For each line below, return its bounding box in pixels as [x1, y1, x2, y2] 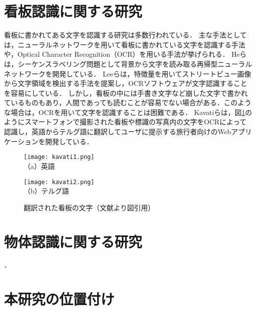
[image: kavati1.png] [24, 154, 95, 161]
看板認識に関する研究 [4, 1, 143, 21]
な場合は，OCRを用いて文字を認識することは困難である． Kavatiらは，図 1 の [4, 107, 252, 117]
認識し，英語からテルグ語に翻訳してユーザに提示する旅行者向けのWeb [4, 126, 231, 137]
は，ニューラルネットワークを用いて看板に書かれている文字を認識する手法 [4, 39, 246, 49]
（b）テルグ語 [24, 186, 69, 196]
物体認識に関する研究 [4, 231, 143, 251]
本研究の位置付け [4, 289, 115, 309]
